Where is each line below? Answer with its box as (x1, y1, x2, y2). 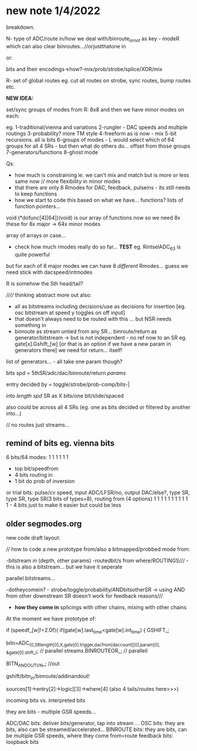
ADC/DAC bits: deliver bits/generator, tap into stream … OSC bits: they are (6, 720, 185, 727)
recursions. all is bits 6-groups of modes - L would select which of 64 (6, 136, 175, 143)
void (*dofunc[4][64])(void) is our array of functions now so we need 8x (6, 214, 181, 221)
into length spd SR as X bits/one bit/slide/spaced (6, 392, 124, 399)
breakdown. (6, 24, 35, 31)
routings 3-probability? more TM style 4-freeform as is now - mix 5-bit (6, 129, 177, 137)
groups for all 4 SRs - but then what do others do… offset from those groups (6, 142, 191, 149)
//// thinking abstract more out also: (6, 291, 92, 298)
